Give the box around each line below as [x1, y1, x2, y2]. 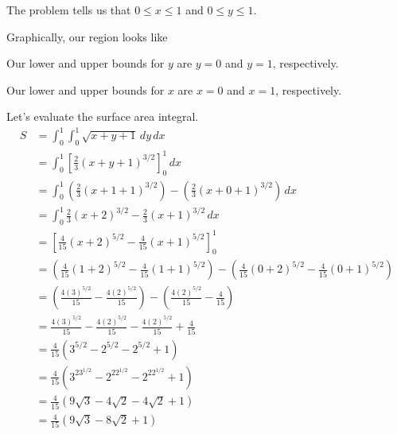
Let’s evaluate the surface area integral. [6, 108, 199, 125]
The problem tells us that [6, 2, 131, 17]
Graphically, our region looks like [6, 28, 168, 45]
